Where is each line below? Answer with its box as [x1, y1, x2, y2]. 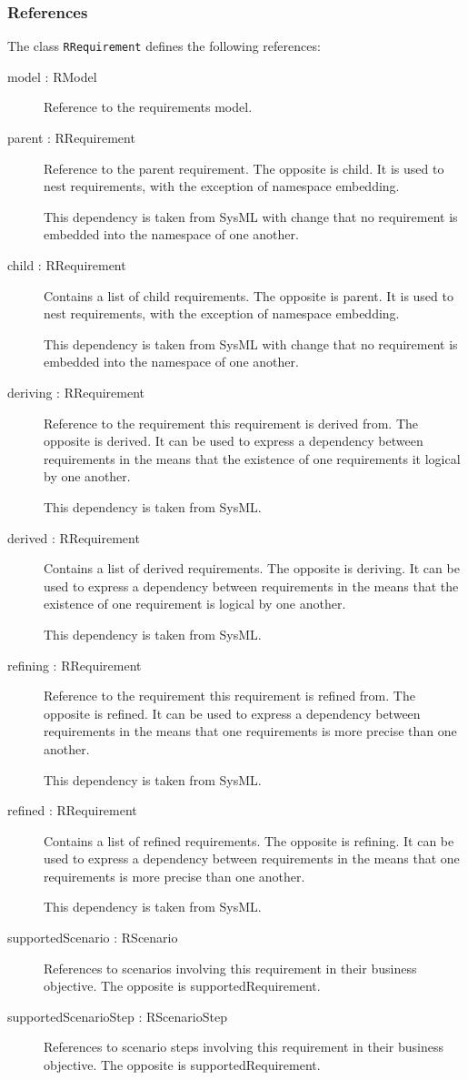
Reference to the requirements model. [44, 97, 253, 116]
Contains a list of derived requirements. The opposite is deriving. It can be [44, 559, 460, 578]
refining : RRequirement [7, 655, 142, 674]
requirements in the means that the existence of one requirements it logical [44, 449, 461, 468]
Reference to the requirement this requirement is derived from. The [44, 413, 419, 432]
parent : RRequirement [7, 128, 135, 147]
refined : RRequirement [7, 801, 137, 820]
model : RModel [7, 66, 97, 86]
